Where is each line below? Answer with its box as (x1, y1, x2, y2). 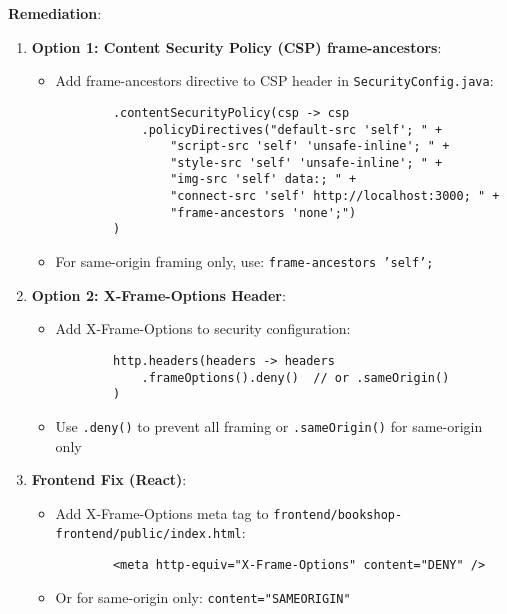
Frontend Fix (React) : (31, 469, 187, 490)
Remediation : (8, 3, 102, 23)
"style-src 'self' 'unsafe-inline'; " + (170, 155, 443, 170)
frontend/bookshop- (273, 507, 403, 522)
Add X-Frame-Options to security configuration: (55, 318, 351, 339)
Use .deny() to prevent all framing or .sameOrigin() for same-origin (55, 415, 483, 436)
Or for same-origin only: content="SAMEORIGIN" (55, 586, 351, 607)
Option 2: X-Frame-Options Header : (31, 284, 286, 305)
